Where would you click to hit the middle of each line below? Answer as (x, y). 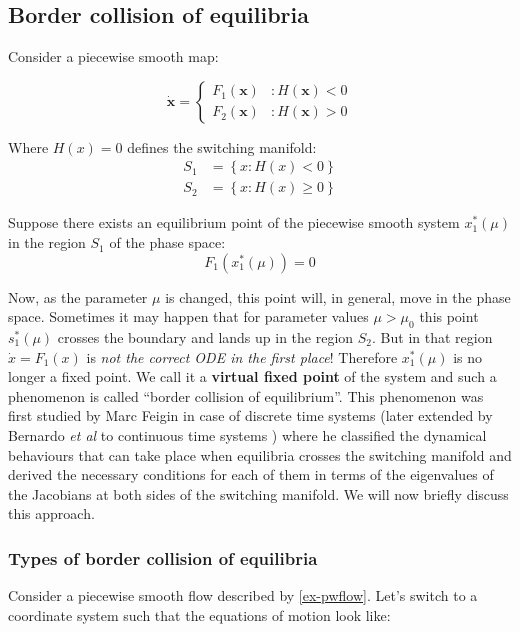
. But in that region (432, 337)
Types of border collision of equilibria (163, 557)
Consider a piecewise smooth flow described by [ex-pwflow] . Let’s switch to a (243, 595)
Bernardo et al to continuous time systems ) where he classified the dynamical (247, 435)
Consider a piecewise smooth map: (113, 56)
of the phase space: (167, 242)
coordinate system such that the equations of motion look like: (199, 614)
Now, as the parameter (78, 296)
